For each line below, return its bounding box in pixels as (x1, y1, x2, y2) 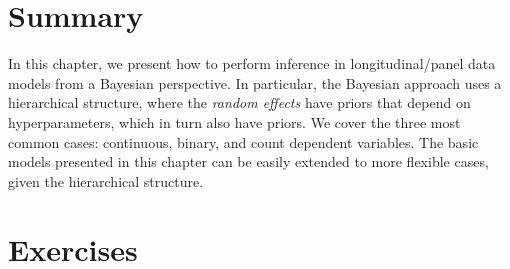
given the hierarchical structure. (8, 170, 204, 191)
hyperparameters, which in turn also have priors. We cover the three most (8, 111, 461, 132)
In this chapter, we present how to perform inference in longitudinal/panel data (8, 53, 496, 74)
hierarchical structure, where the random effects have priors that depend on (8, 92, 471, 113)
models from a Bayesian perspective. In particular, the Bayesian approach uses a (8, 72, 502, 93)
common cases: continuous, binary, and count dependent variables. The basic (8, 131, 479, 152)
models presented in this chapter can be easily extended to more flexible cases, (8, 151, 489, 172)
